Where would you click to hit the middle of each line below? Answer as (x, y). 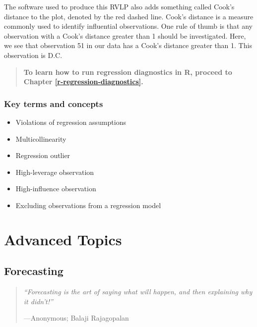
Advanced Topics (63, 239)
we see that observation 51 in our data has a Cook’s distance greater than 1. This (128, 45)
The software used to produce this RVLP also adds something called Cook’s (119, 6)
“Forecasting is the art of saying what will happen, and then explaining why (138, 292)
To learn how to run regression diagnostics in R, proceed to (128, 72)
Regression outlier (43, 155)
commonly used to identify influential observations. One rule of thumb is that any (128, 26)
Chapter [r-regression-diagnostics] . (83, 82)
